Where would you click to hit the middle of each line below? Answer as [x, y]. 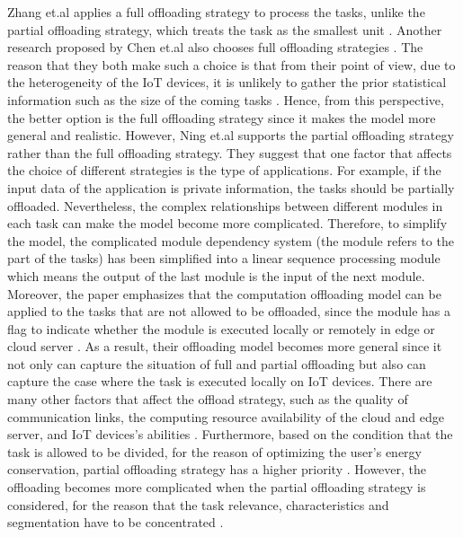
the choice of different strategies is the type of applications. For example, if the [224, 170]
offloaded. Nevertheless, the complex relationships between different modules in [225, 205]
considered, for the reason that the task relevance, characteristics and [198, 504]
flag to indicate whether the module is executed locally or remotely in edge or [221, 328]
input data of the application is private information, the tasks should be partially [231, 187]
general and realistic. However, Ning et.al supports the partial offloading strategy [231, 135]
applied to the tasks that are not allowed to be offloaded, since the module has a [229, 311]
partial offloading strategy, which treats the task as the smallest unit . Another [225, 29]
